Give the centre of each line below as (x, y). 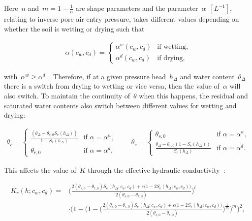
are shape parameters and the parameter (137, 8)
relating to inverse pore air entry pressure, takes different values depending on (122, 19)
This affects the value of (40, 170)
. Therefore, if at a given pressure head (108, 76)
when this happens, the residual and (193, 96)
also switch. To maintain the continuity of (67, 96)
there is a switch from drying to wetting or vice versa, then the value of (112, 86)
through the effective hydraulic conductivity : (157, 170)
